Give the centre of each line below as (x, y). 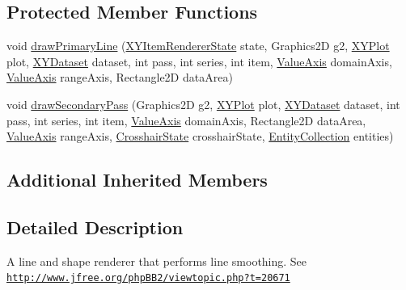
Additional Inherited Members (137, 180)
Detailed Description (95, 227)
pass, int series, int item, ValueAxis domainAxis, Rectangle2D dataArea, (186, 120)
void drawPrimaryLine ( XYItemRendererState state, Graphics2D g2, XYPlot (198, 46)
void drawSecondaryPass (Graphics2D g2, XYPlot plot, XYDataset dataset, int (203, 104)
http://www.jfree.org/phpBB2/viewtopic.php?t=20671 (148, 278)
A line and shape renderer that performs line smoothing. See (157, 261)
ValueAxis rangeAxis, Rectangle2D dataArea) (120, 77)
